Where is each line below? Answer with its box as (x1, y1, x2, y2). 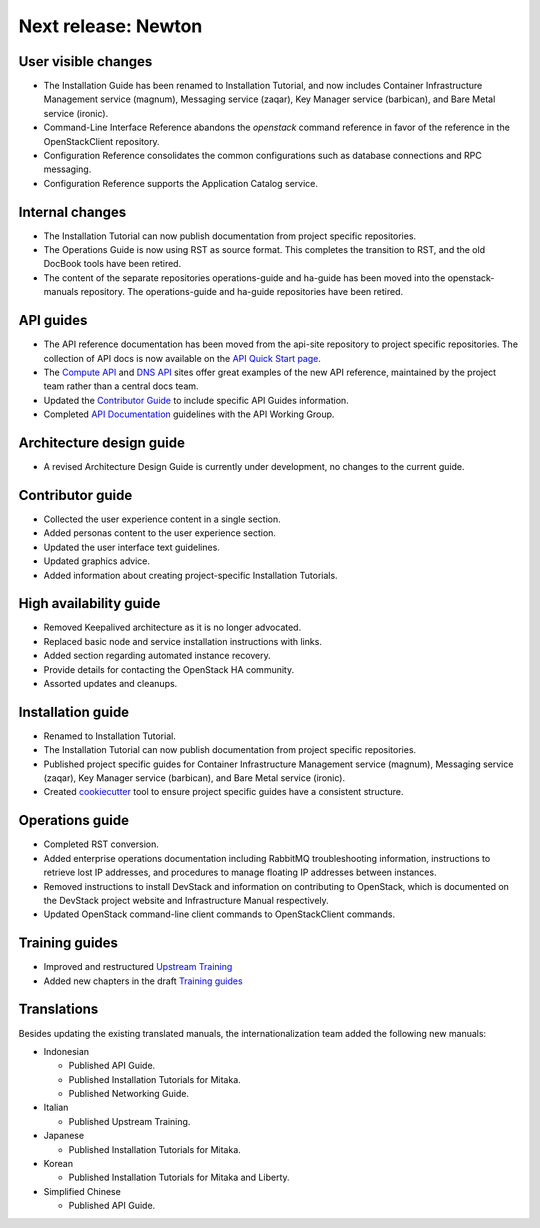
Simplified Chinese (43, 1185, 122, 1197)
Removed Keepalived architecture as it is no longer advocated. (43, 621, 302, 634)
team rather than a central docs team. (43, 380, 199, 392)
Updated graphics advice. (43, 555, 150, 567)
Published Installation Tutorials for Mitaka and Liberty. (68, 1171, 290, 1184)
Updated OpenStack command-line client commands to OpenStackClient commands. (43, 908, 395, 920)
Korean (43, 1158, 74, 1170)
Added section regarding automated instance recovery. (43, 650, 272, 662)
